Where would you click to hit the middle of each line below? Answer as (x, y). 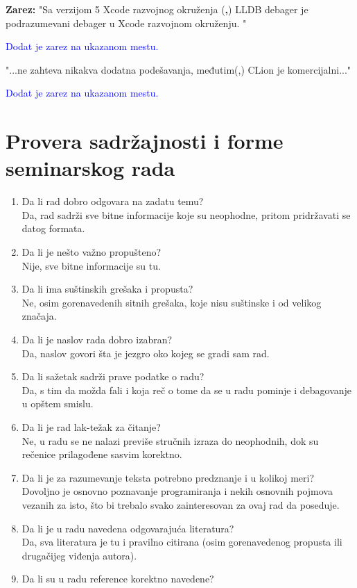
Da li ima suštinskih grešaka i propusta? (107, 289)
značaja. (39, 316)
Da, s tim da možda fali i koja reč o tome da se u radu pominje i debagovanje (187, 390)
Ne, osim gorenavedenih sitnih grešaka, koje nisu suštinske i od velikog (172, 302)
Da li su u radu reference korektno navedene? (118, 579)
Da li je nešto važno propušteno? (92, 252)
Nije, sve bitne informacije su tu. (91, 265)
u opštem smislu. (58, 403)
